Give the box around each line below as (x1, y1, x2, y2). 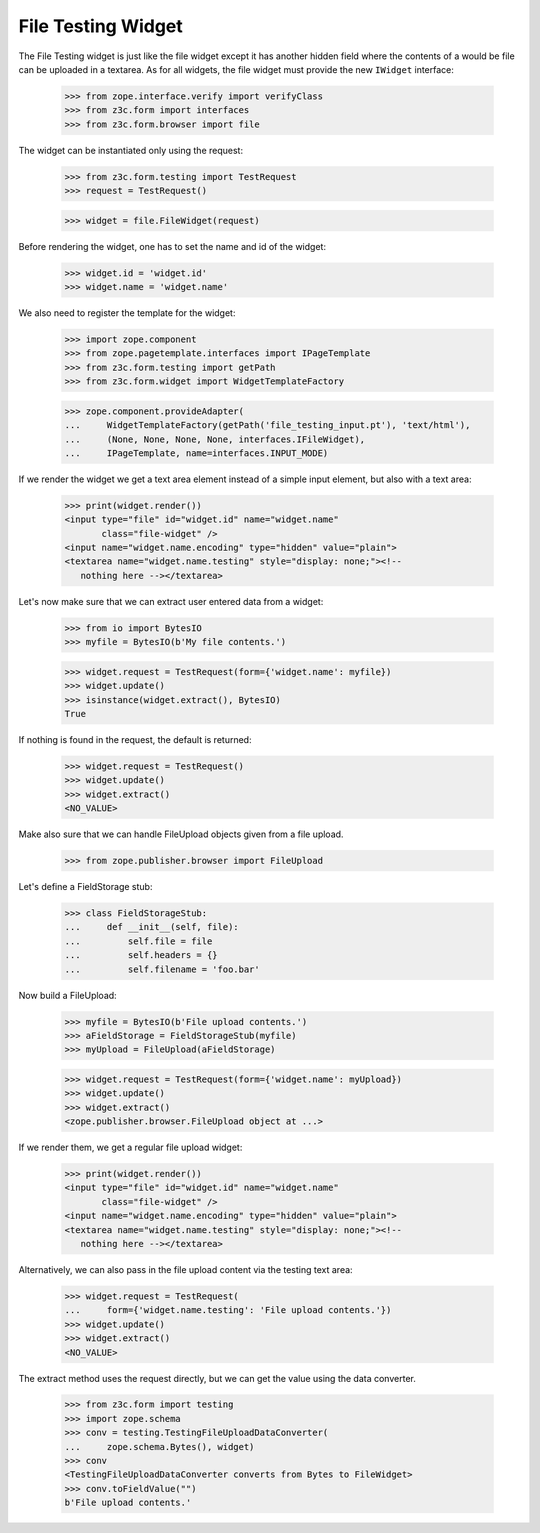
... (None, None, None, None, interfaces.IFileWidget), (64, 433, 366, 445)
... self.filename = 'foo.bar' (64, 963, 260, 975)
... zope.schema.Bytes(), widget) (64, 1441, 255, 1452)
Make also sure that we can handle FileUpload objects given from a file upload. (18, 828, 344, 840)
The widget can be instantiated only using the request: (18, 144, 244, 156)
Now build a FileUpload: (18, 989, 117, 1001)
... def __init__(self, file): (64, 921, 239, 933)
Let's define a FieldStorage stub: (18, 881, 153, 893)
